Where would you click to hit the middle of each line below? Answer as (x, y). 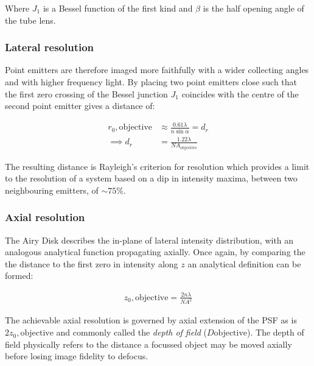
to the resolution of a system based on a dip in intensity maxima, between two (151, 178)
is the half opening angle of (253, 8)
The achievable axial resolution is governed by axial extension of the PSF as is (151, 320)
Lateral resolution (50, 47)
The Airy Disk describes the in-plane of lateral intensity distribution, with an (149, 240)
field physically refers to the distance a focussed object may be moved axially (148, 344)
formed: (19, 276)
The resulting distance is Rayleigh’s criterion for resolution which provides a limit (157, 166)
